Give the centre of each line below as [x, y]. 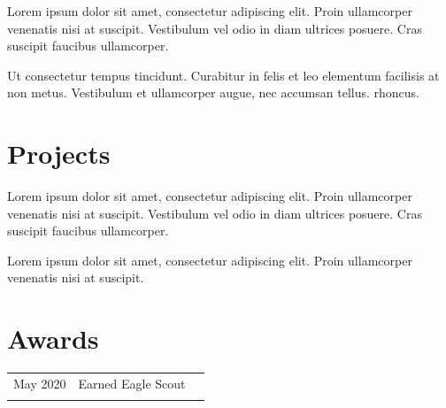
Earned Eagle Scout [132, 383]
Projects [59, 154]
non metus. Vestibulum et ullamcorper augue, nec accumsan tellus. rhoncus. [214, 92]
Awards [53, 339]
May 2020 [40, 383]
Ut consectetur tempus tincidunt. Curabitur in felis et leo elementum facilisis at [223, 75]
